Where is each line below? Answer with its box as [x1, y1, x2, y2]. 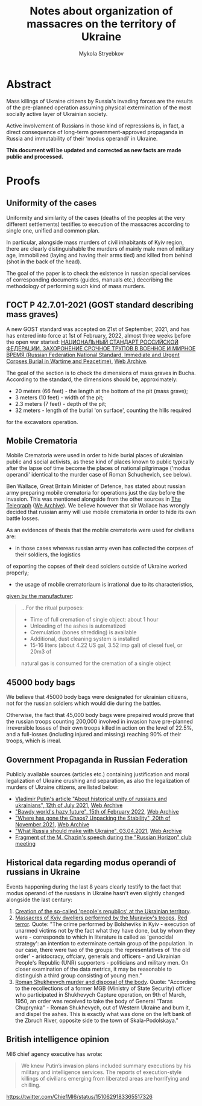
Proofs [6, 174, 40, 188]
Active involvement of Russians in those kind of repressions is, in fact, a [6, 122, 185, 129]
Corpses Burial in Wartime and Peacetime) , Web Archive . [6, 358, 148, 365]
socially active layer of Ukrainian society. [6, 110, 108, 117]
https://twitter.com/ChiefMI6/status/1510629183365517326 [6, 1093, 153, 1100]
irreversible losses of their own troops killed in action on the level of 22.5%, [6, 724, 194, 731]
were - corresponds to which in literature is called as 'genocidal [14, 933, 174, 940]
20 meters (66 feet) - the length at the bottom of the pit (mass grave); [14, 387, 188, 394]
